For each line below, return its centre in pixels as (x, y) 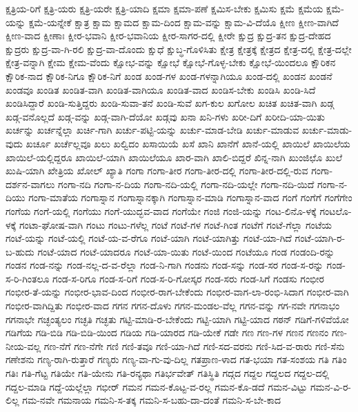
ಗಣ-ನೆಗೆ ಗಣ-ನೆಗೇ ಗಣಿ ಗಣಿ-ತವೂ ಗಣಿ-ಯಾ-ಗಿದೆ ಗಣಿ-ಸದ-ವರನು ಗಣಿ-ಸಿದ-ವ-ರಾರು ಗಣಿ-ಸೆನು (194, 346)
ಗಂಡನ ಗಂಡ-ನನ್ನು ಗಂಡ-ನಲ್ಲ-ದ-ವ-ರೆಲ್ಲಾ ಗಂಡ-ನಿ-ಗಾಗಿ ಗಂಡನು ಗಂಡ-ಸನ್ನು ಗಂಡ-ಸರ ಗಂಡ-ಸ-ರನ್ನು (165, 265)
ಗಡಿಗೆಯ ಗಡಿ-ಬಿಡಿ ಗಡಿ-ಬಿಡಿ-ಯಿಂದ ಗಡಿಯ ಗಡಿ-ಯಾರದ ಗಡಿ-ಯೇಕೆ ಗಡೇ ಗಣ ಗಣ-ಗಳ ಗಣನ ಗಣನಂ (167, 332)
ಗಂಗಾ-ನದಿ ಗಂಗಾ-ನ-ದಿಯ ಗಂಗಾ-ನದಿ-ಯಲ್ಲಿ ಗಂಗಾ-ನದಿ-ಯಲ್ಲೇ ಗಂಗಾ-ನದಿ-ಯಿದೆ (186, 184)
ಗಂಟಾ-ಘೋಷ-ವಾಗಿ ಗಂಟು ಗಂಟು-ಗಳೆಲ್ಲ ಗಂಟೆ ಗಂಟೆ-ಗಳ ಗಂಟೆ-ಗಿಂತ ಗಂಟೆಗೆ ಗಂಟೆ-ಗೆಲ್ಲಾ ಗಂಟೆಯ (175, 224)
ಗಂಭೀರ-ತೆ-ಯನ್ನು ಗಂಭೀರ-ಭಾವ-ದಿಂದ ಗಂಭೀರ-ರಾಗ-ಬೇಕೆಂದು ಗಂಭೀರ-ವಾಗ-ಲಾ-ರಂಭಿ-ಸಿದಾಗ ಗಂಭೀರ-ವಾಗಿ (177, 292)
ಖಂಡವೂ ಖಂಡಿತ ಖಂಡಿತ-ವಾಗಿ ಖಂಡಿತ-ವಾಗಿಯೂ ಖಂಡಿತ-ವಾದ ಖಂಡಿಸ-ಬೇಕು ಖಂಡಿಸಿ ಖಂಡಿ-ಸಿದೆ (161, 89)
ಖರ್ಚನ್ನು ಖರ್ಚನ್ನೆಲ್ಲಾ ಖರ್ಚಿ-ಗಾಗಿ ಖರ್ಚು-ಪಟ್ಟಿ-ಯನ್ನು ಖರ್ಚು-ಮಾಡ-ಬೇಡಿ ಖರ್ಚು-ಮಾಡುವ (152, 130)
